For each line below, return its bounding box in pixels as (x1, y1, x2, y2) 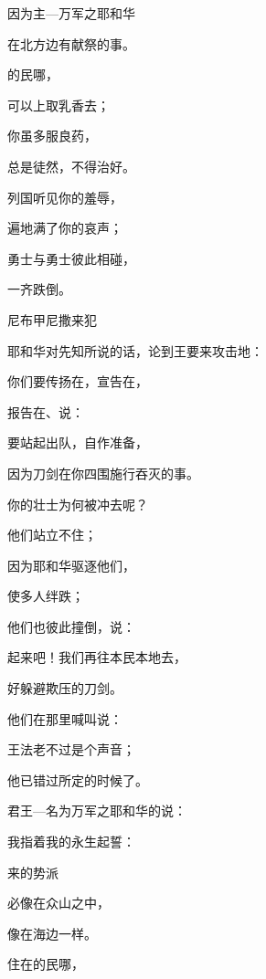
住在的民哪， (7, 954, 84, 974)
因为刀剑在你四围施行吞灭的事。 (7, 463, 199, 482)
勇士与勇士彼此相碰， (7, 248, 135, 268)
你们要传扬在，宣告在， (7, 372, 148, 391)
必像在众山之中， (7, 893, 110, 912)
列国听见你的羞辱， (7, 187, 122, 206)
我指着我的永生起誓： (7, 832, 135, 851)
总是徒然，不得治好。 (7, 156, 135, 175)
